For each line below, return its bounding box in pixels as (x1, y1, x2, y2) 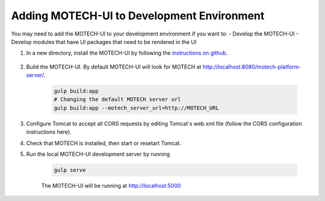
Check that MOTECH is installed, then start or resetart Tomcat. (26, 139, 182, 147)
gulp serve (54, 167, 86, 174)
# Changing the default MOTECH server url (54, 96, 181, 103)
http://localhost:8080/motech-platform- (202, 63, 302, 70)
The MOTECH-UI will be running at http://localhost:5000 (41, 182, 181, 189)
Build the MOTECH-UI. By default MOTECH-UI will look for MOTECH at (26, 63, 202, 70)
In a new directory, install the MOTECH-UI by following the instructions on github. (26, 49, 228, 57)
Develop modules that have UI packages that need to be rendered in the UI (11, 38, 197, 45)
